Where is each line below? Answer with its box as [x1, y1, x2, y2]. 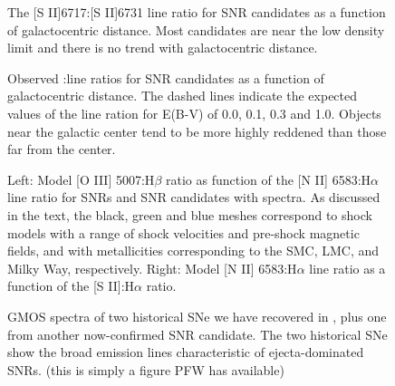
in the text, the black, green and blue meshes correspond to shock [7, 205, 372, 224]
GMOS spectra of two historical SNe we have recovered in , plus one [7, 306, 387, 325]
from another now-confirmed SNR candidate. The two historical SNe [7, 324, 388, 343]
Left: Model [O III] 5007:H [7, 169, 155, 188]
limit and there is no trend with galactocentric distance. [7, 38, 318, 57]
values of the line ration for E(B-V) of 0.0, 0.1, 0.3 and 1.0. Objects [7, 103, 381, 122]
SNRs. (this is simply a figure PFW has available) [7, 360, 284, 379]
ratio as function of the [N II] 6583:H [165, 169, 371, 188]
